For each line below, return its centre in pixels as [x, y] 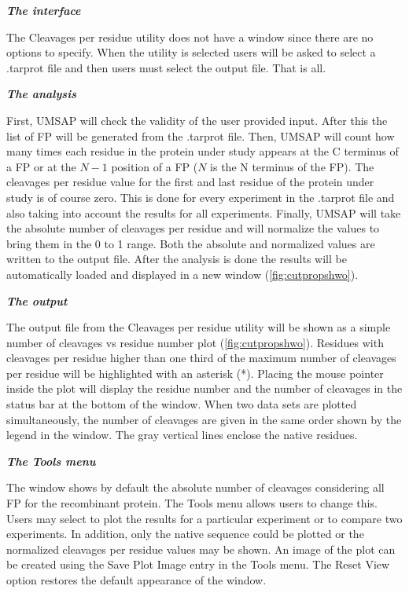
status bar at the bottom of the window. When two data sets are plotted [182, 404]
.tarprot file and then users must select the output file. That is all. [166, 67]
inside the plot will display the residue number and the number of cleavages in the [204, 388]
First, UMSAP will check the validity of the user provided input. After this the [197, 120]
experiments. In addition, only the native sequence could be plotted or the [185, 534]
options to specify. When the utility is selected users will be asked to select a [191, 52]
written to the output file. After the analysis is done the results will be [177, 259]
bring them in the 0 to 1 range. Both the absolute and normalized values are [191, 243]
